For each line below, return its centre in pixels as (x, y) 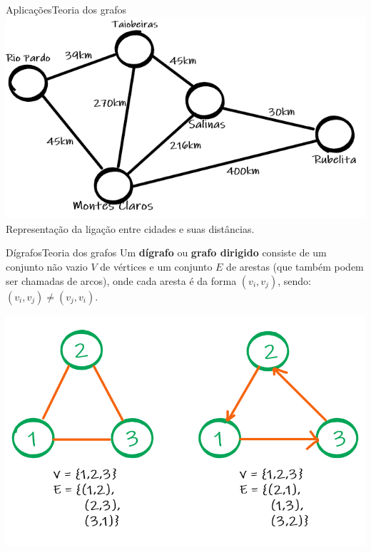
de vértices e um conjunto (156, 267)
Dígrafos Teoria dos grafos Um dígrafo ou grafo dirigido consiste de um (166, 252)
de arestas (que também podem (295, 267)
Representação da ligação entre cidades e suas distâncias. (130, 228)
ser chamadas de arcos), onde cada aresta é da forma (121, 280)
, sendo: (294, 280)
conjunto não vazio (47, 267)
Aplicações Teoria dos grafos (66, 9)
